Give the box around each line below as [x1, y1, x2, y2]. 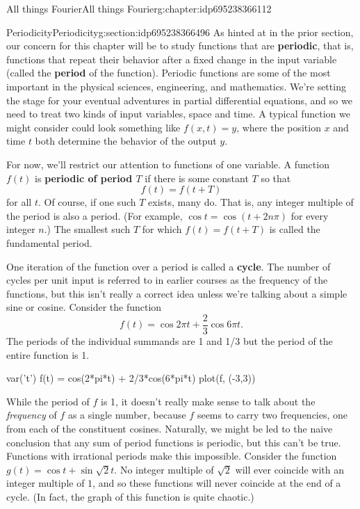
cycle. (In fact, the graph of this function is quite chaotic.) [6, 489, 254, 503]
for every [291, 208, 329, 223]
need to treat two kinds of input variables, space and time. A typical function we [6, 106, 350, 121]
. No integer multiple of [114, 462, 214, 476]
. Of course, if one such [38, 195, 136, 209]
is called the [269, 222, 320, 236]
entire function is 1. [6, 347, 90, 362]
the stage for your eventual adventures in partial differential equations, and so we [6, 92, 352, 107]
